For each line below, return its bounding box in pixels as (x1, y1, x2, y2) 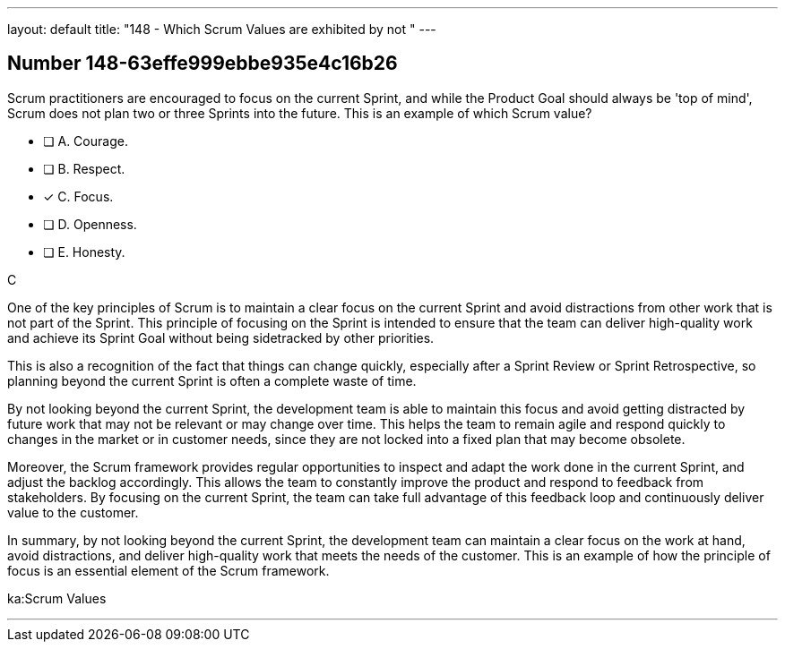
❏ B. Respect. (43, 160, 125, 176)
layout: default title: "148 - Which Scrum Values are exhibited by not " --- (7, 21, 436, 37)
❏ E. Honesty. (43, 243, 125, 260)
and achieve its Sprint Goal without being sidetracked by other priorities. (7, 329, 435, 346)
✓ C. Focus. (43, 188, 114, 204)
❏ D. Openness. (43, 216, 137, 232)
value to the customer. (7, 504, 139, 520)
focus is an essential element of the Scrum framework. (7, 562, 330, 578)
